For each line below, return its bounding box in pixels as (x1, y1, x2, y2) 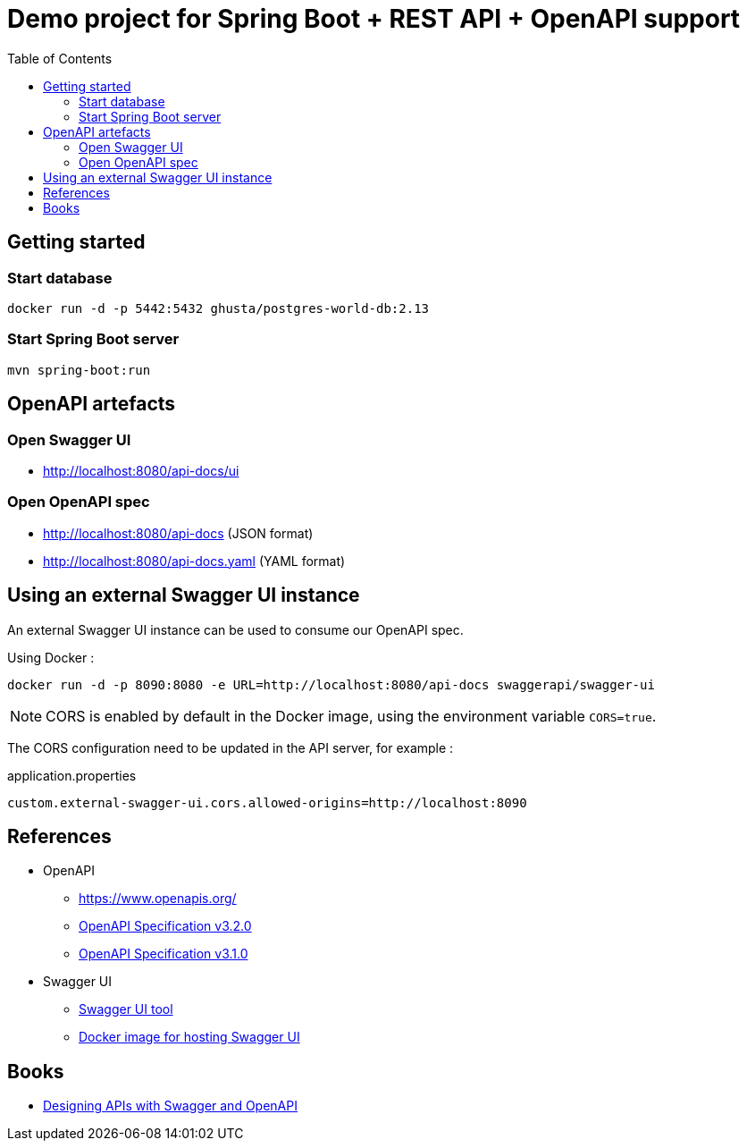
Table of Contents (7, 50, 113, 66)
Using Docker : (7, 649, 95, 665)
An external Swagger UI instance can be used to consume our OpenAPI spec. (7, 621, 464, 637)
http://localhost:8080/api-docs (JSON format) (43, 525, 314, 541)
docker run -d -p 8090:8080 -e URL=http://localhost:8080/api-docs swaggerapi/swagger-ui (7, 677, 655, 692)
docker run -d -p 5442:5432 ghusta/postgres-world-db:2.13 (7, 300, 430, 316)
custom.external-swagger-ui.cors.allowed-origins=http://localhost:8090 (7, 795, 527, 810)
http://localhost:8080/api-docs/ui (43, 462, 239, 478)
